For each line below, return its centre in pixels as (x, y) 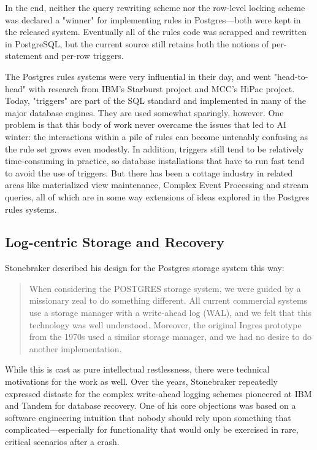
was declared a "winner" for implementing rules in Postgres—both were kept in (153, 19)
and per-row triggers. (84, 56)
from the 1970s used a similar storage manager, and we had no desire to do (170, 337)
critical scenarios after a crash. (62, 442)
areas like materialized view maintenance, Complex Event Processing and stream (157, 185)
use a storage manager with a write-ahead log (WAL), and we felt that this (170, 313)
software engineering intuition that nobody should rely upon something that (148, 417)
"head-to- (291, 76)
